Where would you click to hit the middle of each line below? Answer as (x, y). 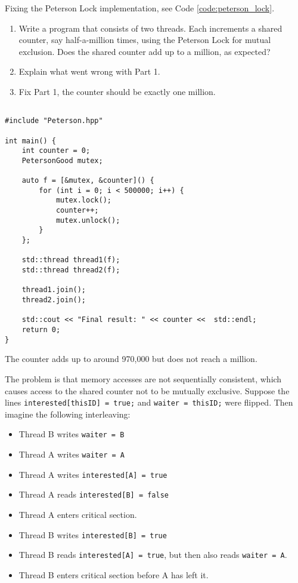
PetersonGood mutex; (62, 160)
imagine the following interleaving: (68, 414)
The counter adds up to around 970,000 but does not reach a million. (131, 359)
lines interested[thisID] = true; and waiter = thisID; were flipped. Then (149, 402)
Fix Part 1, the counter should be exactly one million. (117, 91)
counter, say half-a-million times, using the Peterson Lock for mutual (145, 40)
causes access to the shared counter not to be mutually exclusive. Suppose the (147, 390)
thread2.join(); (54, 300)
